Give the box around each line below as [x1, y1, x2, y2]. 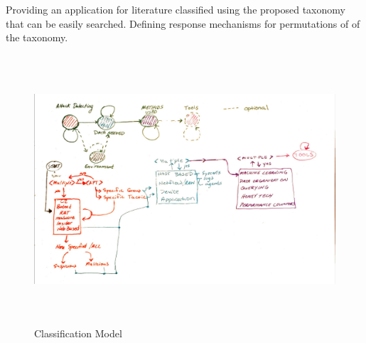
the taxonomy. [6, 30, 68, 45]
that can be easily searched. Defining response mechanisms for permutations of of [6, 16, 360, 31]
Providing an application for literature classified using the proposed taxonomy [6, 2, 345, 16]
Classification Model [34, 326, 122, 341]
